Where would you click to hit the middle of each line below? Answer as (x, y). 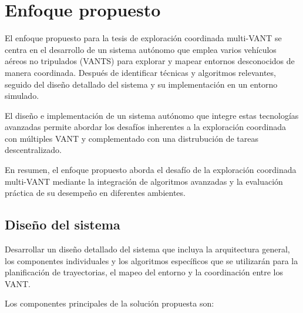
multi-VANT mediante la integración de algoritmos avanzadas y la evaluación (144, 181)
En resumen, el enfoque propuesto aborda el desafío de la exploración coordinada (151, 170)
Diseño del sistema (63, 224)
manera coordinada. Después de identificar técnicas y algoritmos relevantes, (140, 72)
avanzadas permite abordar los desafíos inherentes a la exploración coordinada (145, 127)
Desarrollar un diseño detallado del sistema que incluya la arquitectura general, (147, 249)
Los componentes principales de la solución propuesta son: (110, 303)
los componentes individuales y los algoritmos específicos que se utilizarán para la (151, 260)
